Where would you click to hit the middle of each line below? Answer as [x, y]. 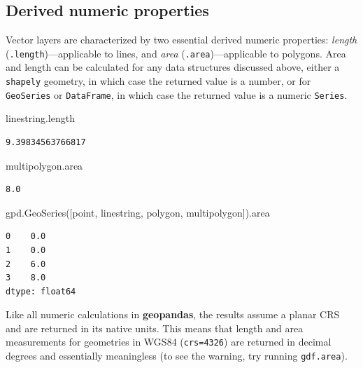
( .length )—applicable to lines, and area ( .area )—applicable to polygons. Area [176, 53]
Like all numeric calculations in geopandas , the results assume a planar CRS [173, 314]
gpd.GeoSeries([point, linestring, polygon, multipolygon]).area [138, 212]
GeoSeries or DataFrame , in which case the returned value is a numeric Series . [177, 94]
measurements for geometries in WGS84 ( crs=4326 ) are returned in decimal [169, 342]
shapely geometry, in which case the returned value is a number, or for [158, 81]
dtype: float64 [41, 291]
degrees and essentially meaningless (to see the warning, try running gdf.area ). [177, 356]
